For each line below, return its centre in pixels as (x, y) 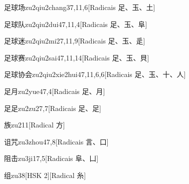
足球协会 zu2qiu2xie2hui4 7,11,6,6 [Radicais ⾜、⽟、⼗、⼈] (95, 74)
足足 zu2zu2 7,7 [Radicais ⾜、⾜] (53, 108)
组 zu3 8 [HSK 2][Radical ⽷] (45, 175)
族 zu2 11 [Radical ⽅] (35, 125)
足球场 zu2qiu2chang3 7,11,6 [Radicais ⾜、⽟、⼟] (80, 7)
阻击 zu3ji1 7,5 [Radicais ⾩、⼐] (51, 158)
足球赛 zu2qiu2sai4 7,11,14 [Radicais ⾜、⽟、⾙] (77, 57)
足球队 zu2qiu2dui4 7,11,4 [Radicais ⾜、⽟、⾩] (76, 24)
